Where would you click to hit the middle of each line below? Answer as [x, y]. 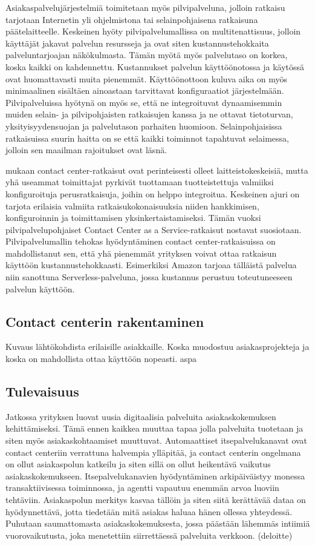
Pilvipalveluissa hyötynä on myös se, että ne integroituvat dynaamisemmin [144, 102]
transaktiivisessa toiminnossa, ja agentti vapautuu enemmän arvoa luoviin [142, 488]
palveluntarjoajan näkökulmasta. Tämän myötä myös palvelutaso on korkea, [147, 55]
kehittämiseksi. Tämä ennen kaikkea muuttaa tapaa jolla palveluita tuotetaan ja [154, 428]
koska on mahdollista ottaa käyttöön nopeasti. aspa [101, 359]
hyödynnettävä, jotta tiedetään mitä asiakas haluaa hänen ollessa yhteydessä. [149, 511]
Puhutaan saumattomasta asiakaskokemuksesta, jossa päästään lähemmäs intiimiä [158, 523]
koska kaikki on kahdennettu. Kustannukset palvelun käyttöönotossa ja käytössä [155, 66]
